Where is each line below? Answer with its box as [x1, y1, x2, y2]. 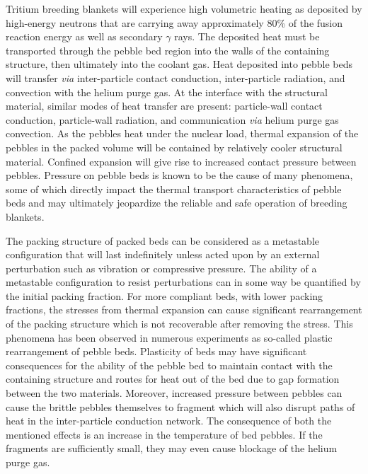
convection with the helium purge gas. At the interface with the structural [6, 84, 328, 99]
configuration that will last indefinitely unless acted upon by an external [6, 247, 320, 262]
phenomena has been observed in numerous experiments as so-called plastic [6, 330, 333, 345]
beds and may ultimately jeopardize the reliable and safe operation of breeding [6, 195, 347, 210]
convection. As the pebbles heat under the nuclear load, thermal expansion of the [6, 126, 359, 141]
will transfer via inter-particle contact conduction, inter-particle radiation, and [6, 70, 345, 85]
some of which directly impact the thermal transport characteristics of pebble [6, 181, 342, 196]
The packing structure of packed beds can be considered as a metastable [6, 233, 320, 248]
